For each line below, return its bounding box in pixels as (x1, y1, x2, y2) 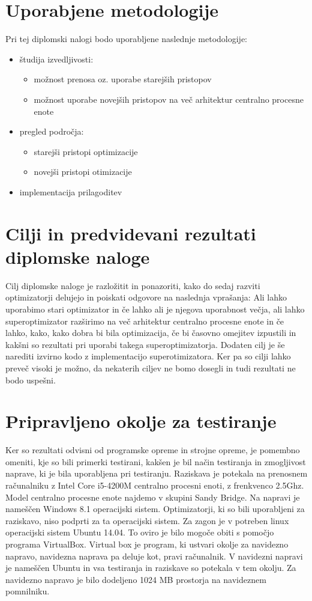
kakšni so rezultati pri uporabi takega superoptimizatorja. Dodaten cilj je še (5, 338, 285, 350)
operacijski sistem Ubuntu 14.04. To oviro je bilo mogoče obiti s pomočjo (5, 526, 274, 538)
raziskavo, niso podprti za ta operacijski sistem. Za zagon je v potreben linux (5, 514, 289, 526)
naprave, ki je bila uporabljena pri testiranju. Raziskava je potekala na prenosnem (5, 467, 308, 480)
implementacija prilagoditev (19, 185, 122, 198)
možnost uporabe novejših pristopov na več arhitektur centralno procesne (34, 93, 304, 105)
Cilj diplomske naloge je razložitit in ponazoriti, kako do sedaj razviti (5, 279, 260, 291)
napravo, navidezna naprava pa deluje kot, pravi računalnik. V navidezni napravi (5, 549, 303, 562)
